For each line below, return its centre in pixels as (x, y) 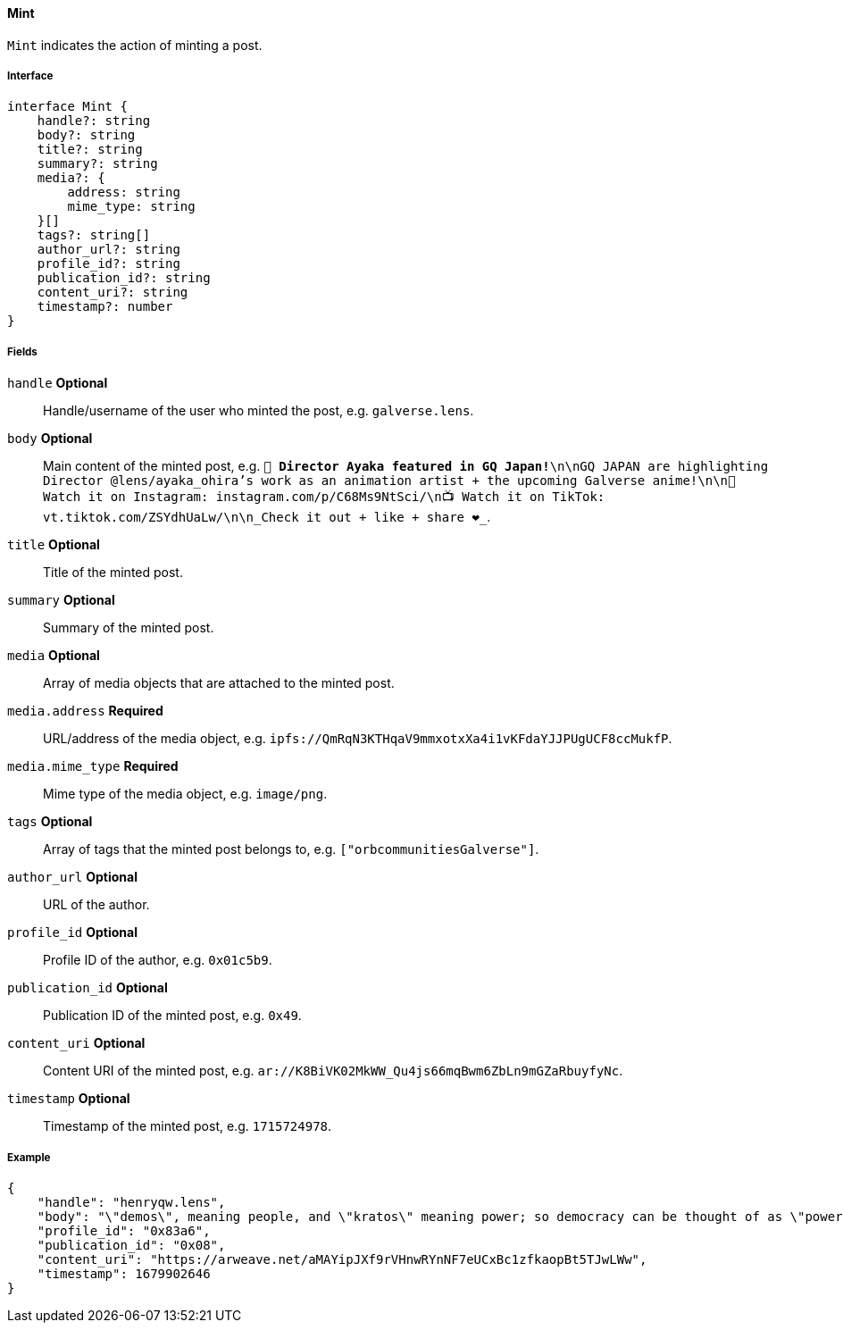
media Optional (54, 656)
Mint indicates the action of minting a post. (135, 45)
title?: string (90, 150)
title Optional (54, 545)
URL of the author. (96, 905)
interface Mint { (67, 107)
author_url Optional (72, 877)
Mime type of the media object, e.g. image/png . (185, 794)
